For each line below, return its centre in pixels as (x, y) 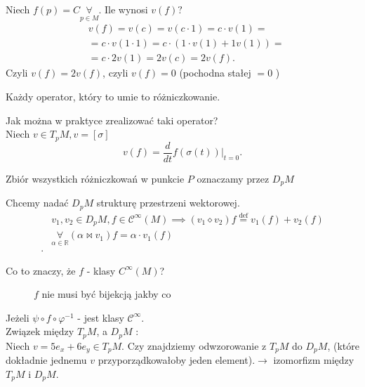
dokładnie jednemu (46, 360)
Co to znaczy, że (41, 270)
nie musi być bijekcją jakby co (106, 294)
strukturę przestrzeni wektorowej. (168, 203)
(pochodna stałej (215, 73)
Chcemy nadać (37, 203)
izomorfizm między (314, 360)
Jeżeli (18, 317)
